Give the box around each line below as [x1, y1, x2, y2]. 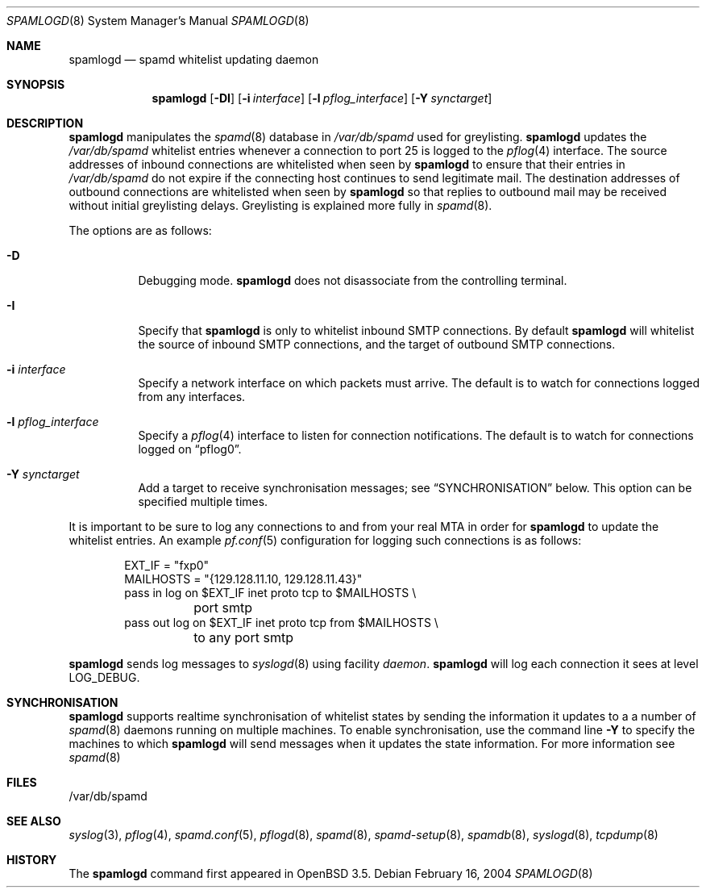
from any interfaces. [138, 390, 246, 403]
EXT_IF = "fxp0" [124, 558, 210, 572]
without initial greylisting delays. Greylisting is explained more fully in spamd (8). [69, 198, 492, 212]
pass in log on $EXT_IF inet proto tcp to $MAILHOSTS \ [124, 586, 417, 599]
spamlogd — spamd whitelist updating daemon [69, 52, 319, 66]
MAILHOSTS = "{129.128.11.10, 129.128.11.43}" [124, 572, 363, 586]
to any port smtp [193, 629, 293, 645]
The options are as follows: [69, 223, 212, 237]
